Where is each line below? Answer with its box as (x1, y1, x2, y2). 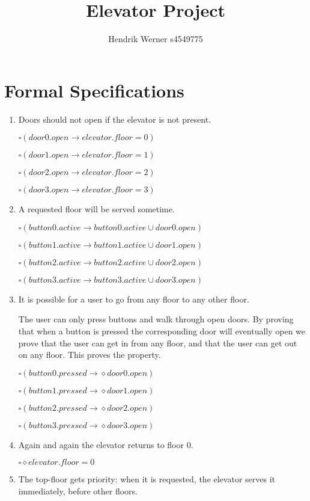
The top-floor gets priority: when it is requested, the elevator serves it (18, 473, 275, 485)
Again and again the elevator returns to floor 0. (18, 438, 193, 450)
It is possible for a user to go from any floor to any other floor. (18, 292, 249, 305)
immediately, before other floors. (18, 485, 138, 497)
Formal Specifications (4, 78, 184, 102)
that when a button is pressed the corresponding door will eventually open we (18, 325, 306, 337)
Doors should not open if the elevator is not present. (18, 112, 211, 125)
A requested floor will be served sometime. (18, 203, 175, 215)
